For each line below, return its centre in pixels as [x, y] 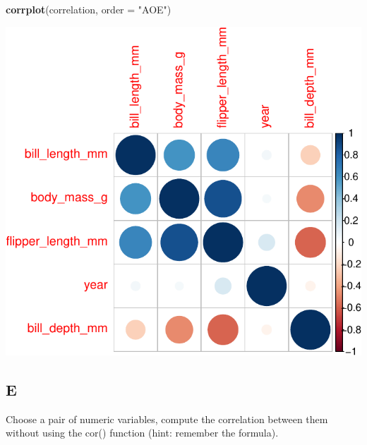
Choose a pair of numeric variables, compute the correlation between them [167, 419]
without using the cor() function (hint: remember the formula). [142, 433]
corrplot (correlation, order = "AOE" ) [89, 9]
